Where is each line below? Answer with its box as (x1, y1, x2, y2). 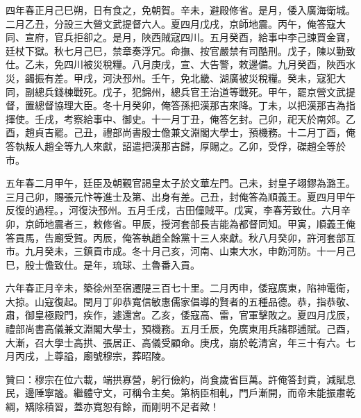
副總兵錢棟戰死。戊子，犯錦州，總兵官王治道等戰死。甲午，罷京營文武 (24, 84, 346, 99)
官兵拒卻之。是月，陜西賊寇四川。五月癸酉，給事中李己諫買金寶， (53, 30, 355, 44)
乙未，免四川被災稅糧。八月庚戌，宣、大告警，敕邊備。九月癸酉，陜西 (24, 57, 346, 72)
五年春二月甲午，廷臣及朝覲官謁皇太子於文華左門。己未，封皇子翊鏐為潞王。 (6, 176, 355, 190)
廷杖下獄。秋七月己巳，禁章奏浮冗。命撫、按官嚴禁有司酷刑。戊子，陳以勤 (6, 43, 346, 58)
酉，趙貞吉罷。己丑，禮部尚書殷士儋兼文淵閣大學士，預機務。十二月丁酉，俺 (6, 125, 355, 140)
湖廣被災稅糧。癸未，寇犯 (219, 70, 336, 85)
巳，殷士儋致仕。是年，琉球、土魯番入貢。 (6, 257, 200, 271)
